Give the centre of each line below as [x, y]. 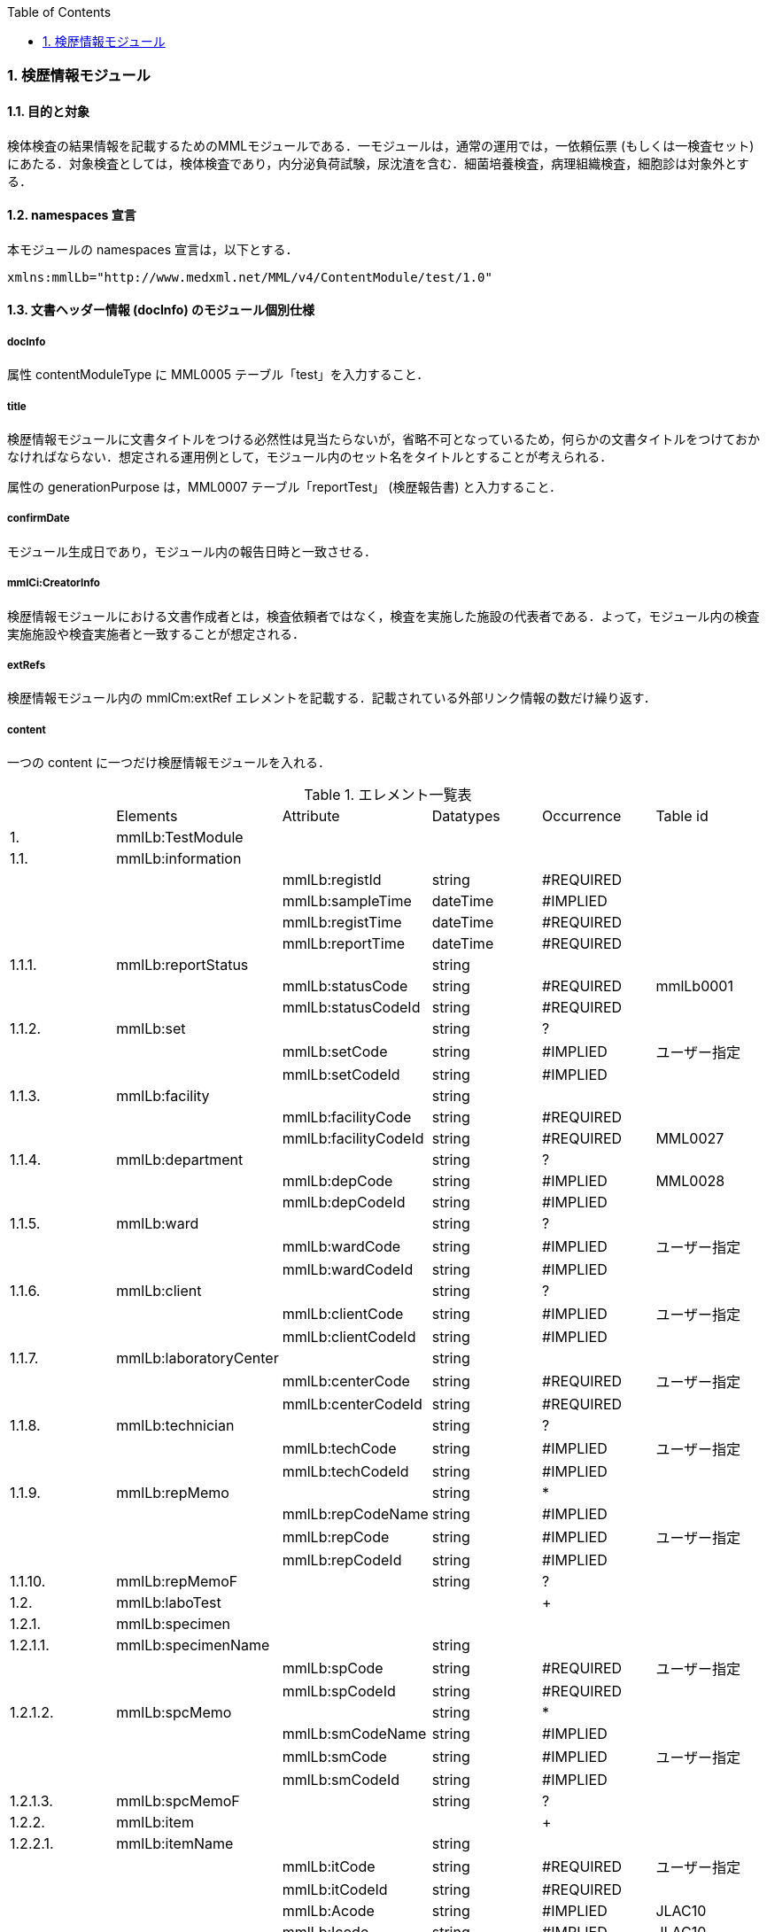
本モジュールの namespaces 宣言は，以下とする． [153, 249]
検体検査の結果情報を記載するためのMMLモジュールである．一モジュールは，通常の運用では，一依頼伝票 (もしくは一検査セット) [381, 145]
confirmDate [39, 519]
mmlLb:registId [332, 880]
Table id [682, 816]
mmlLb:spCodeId [339, 1691]
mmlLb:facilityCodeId [353, 1139]
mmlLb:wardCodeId [348, 1270]
